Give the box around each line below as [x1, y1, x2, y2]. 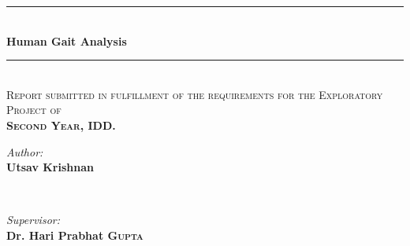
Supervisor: [6, 211, 60, 228]
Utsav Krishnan [6, 159, 94, 175]
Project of [6, 101, 61, 118]
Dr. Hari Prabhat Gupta [6, 226, 143, 243]
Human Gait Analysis [6, 32, 127, 49]
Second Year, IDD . [6, 116, 116, 133]
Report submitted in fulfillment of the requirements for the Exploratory [6, 86, 383, 102]
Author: [6, 143, 43, 160]
